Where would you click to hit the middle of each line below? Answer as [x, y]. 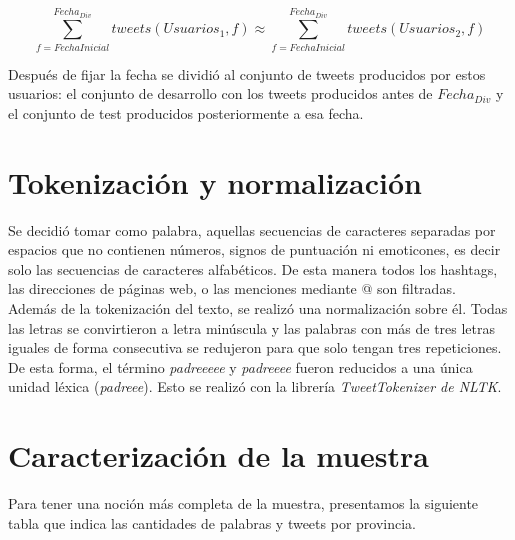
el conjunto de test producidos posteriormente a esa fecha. [186, 112]
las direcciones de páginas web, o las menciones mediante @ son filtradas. [232, 288]
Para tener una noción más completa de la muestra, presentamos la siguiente [243, 503]
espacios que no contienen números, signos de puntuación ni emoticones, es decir [254, 249]
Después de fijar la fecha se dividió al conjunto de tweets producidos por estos [247, 73]
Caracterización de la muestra [218, 455]
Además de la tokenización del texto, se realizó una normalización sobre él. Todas [258, 308]
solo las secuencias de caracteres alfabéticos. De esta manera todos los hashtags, [253, 268]
